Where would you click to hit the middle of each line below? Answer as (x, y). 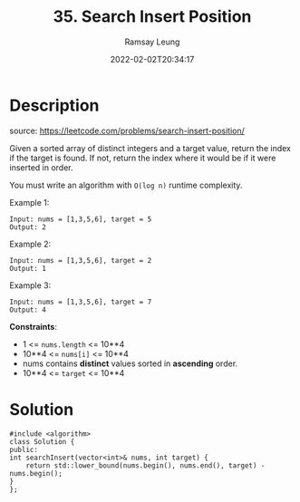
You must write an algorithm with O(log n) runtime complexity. (126, 185)
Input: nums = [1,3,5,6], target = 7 (81, 302)
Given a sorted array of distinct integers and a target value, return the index (150, 148)
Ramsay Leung (152, 42)
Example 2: (30, 244)
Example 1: (29, 202)
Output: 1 (28, 268)
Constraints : (33, 326)
